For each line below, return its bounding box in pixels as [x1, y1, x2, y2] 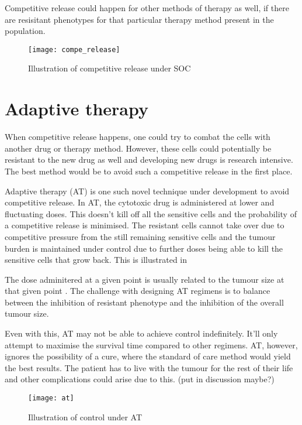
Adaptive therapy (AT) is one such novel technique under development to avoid [5, 184, 290, 197]
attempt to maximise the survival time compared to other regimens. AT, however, [5, 338, 298, 351]
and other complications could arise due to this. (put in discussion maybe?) [5, 373, 275, 385]
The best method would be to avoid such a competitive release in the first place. [5, 164, 293, 177]
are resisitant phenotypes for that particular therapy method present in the [5, 13, 274, 25]
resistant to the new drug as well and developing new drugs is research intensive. [5, 153, 293, 166]
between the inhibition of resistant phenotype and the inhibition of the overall [5, 296, 284, 308]
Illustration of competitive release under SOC [28, 62, 191, 74]
